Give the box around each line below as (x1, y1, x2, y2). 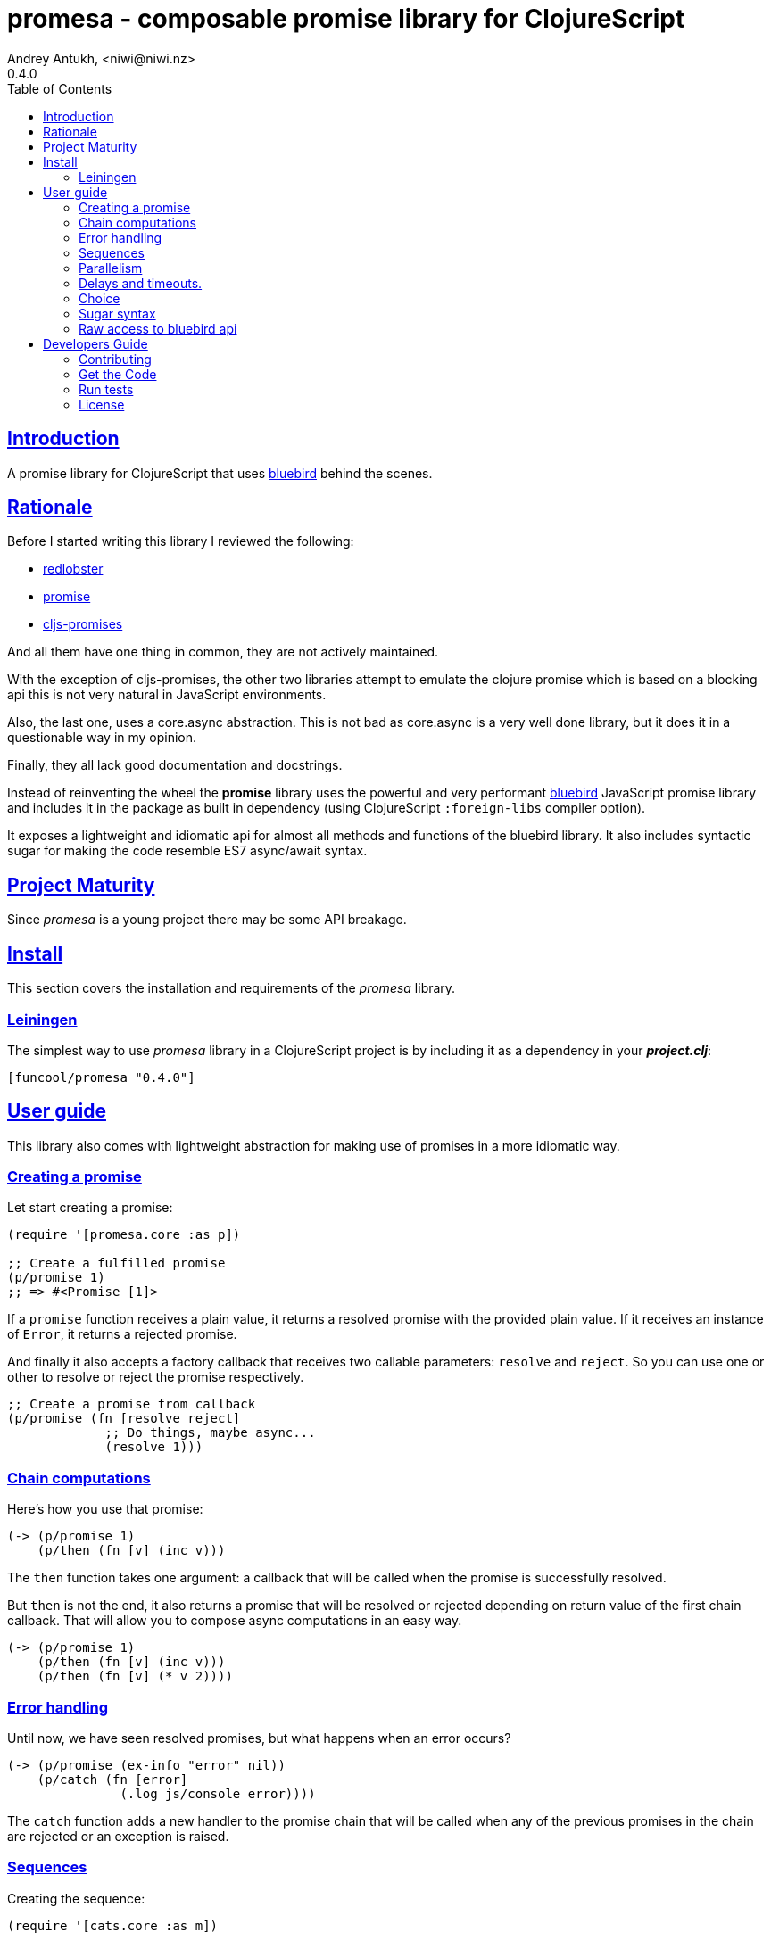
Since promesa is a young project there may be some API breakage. (7, 912, 407, 928)
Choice (79, 290, 120, 306)
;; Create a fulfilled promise (7, 1256, 226, 1271)
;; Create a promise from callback (7, 1397, 256, 1412)
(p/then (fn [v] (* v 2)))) (37, 1669, 233, 1684)
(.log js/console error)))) (120, 1786, 316, 1801)
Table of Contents (7, 80, 112, 96)
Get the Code (79, 366, 157, 382)
